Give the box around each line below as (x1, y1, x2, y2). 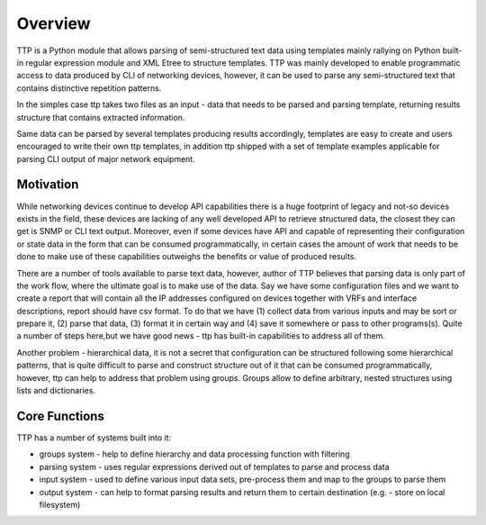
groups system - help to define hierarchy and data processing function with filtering (39, 448, 350, 459)
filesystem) (39, 499, 81, 510)
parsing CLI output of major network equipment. (16, 153, 195, 164)
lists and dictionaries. (16, 385, 96, 396)
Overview (16, 14, 91, 33)
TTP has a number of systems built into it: (16, 432, 172, 443)
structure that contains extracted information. (16, 112, 185, 122)
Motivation (16, 177, 79, 193)
